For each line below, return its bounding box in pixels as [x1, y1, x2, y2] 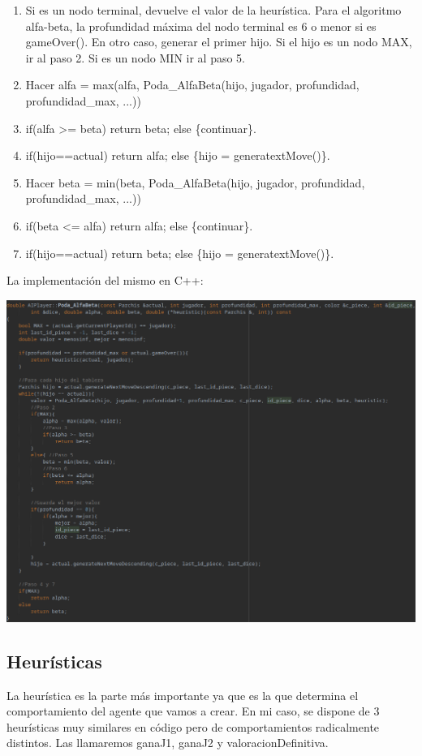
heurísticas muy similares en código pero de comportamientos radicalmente [6, 718, 380, 735]
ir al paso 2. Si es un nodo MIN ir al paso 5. [25, 49, 245, 66]
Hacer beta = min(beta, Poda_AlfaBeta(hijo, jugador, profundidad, [25, 174, 365, 191]
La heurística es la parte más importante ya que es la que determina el [6, 686, 359, 703]
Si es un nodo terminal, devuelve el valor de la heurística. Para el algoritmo [25, 2, 402, 18]
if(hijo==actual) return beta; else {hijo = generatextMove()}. [25, 244, 334, 261]
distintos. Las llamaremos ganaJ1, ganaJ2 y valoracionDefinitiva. [6, 734, 329, 751]
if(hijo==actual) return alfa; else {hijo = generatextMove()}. [25, 147, 330, 164]
